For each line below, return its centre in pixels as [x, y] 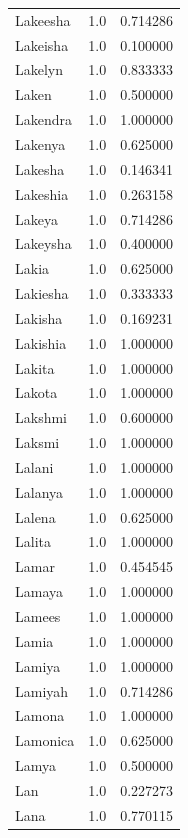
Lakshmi [41, 417]
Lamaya [39, 591]
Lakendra [44, 119]
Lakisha [39, 317]
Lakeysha [43, 243]
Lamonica [45, 740]
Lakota [36, 392]
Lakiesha [42, 293]
